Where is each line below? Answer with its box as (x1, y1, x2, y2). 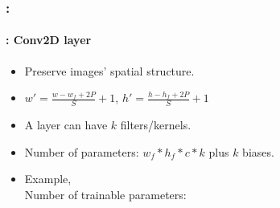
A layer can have (24, 116, 108, 133)
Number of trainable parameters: (24, 186, 187, 202)
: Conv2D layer (6, 31, 92, 48)
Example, (24, 170, 72, 187)
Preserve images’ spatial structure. (24, 62, 195, 79)
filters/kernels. (120, 116, 191, 133)
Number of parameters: (24, 143, 139, 160)
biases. (242, 143, 274, 160)
